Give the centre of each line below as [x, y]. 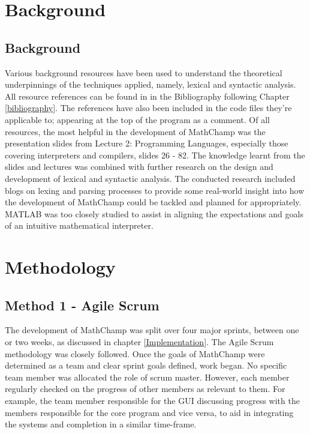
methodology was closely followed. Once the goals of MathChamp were [135, 353]
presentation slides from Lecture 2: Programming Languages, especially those [147, 143]
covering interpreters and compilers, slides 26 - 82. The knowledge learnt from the [155, 155]
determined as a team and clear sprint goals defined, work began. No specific [146, 365]
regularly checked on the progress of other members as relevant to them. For [145, 389]
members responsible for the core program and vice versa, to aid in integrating [149, 412]
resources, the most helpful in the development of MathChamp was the [135, 131]
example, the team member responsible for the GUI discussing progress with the [152, 401]
